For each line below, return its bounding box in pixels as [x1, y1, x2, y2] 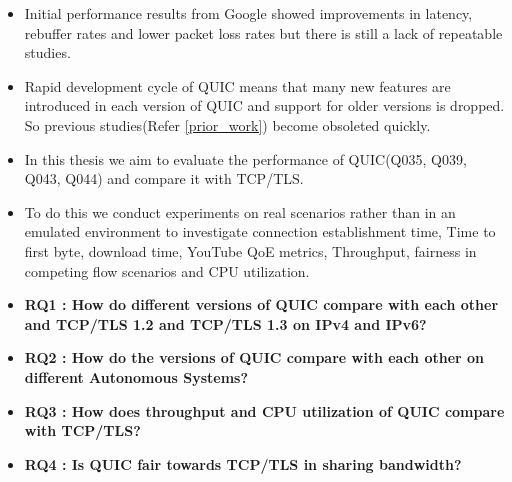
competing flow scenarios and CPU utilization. [24, 260, 310, 281]
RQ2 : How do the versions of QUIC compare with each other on [24, 347, 485, 368]
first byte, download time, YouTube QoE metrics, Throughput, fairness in [24, 240, 477, 261]
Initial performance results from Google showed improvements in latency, [24, 3, 473, 23]
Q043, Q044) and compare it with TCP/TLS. [24, 168, 304, 189]
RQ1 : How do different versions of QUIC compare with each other [24, 294, 499, 315]
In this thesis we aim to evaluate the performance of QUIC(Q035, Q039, [24, 148, 467, 169]
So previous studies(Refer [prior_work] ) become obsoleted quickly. [24, 114, 431, 135]
